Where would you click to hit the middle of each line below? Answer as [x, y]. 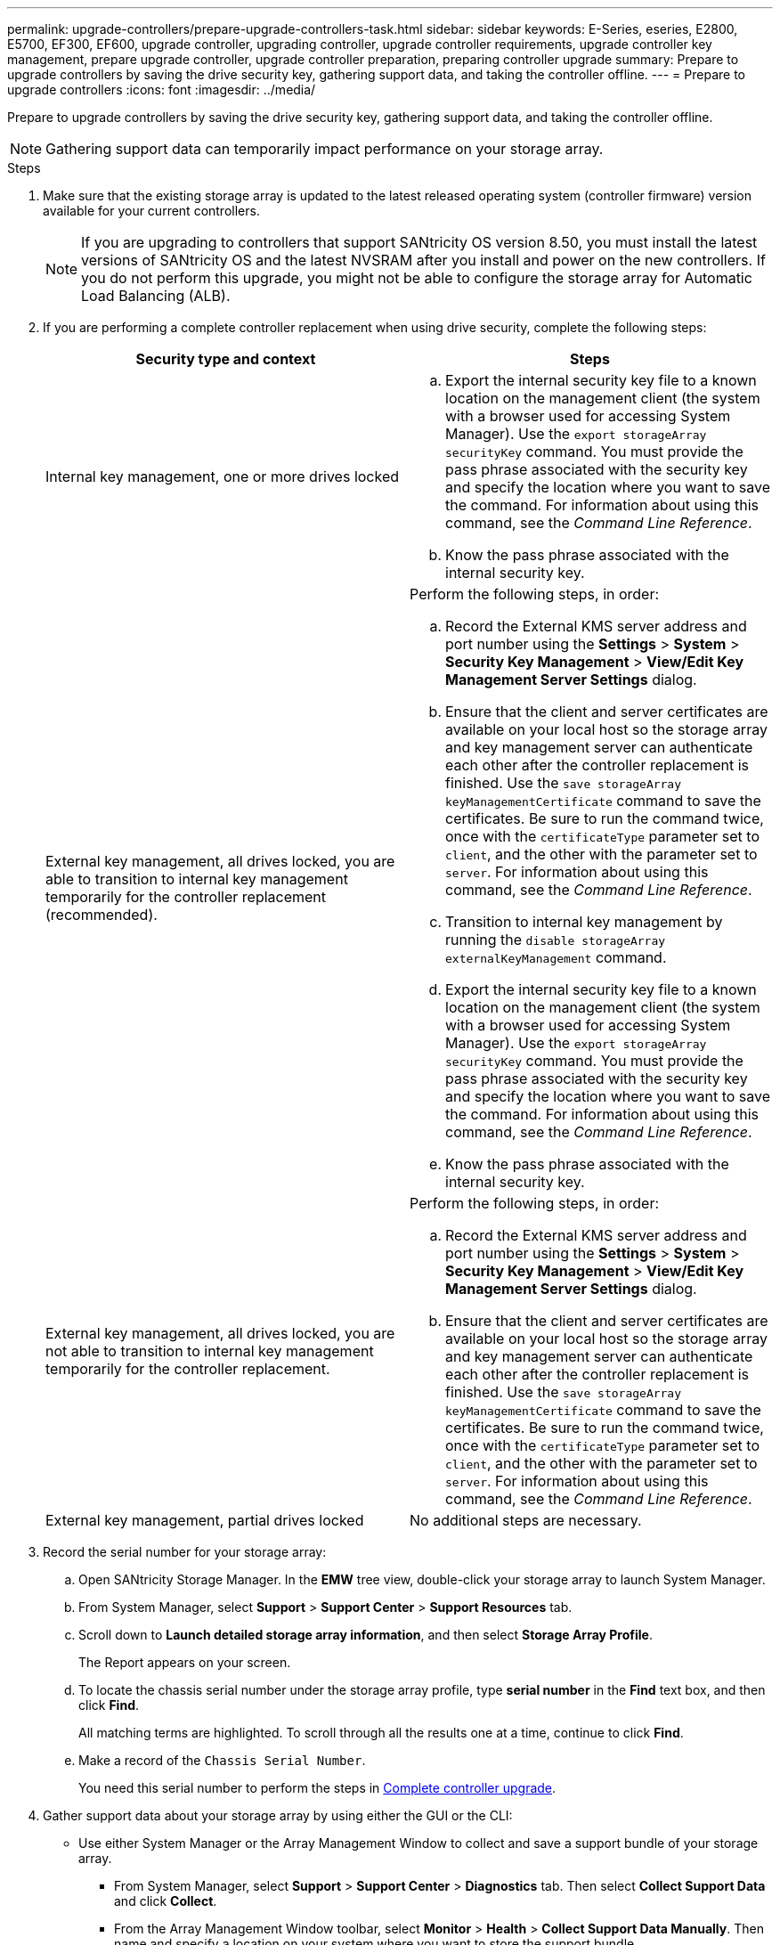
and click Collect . [166, 1901]
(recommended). [102, 915]
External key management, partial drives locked [205, 1520]
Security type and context [226, 359]
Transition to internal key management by [584, 922]
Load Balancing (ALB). [156, 296]
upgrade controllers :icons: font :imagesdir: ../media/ [162, 90]
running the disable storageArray [556, 940]
